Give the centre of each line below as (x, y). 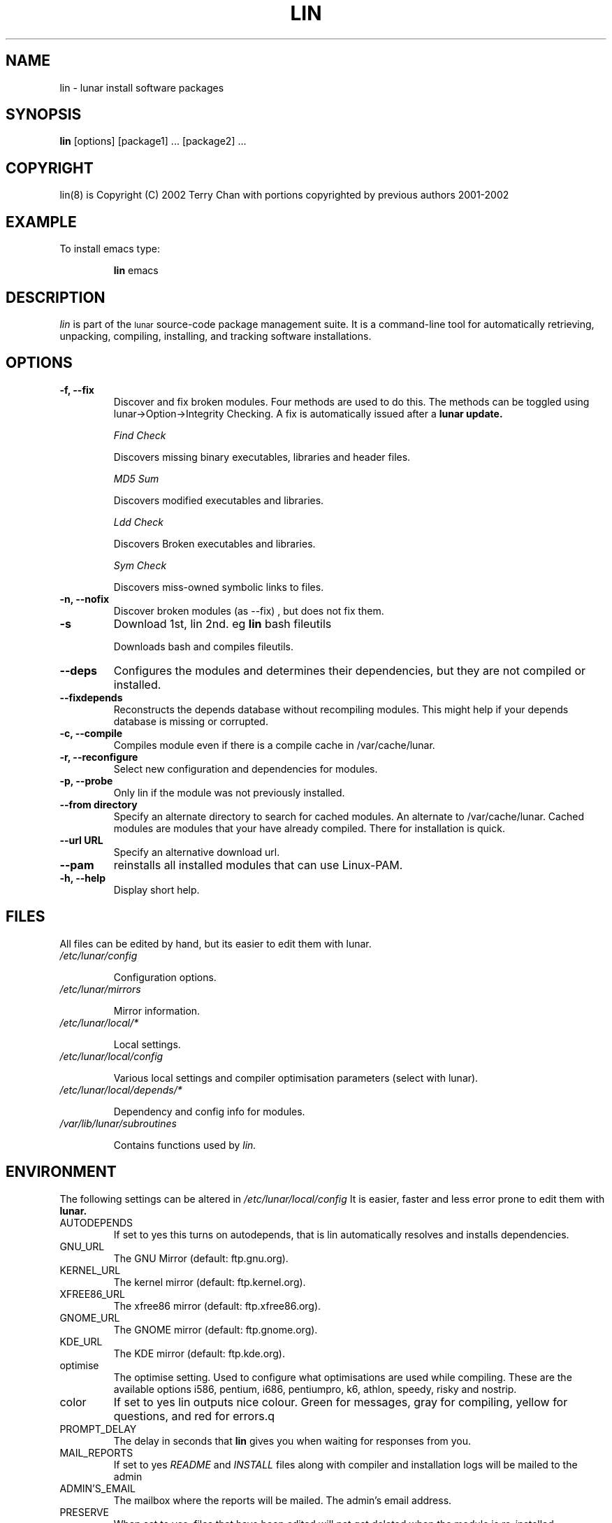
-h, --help (82, 878)
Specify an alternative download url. (197, 852)
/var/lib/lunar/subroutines (118, 1123)
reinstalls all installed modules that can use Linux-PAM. (258, 865)
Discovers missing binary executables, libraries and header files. (262, 457)
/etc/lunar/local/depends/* (121, 1089)
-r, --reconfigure (99, 757)
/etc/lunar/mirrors (100, 989)
